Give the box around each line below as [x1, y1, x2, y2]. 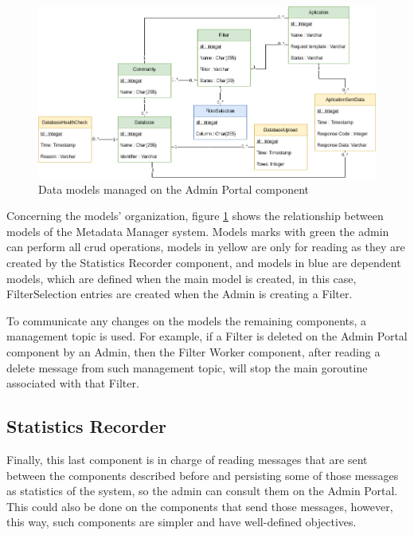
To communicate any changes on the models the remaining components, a [6, 312, 367, 328]
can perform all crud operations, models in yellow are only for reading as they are [6, 238, 405, 255]
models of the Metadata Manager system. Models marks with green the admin [6, 222, 389, 239]
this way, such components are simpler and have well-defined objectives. [6, 513, 357, 530]
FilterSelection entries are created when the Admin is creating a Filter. [6, 285, 353, 302]
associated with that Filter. [6, 375, 139, 391]
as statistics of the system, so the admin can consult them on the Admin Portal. [6, 482, 398, 499]
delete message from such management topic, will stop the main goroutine [6, 359, 368, 376]
